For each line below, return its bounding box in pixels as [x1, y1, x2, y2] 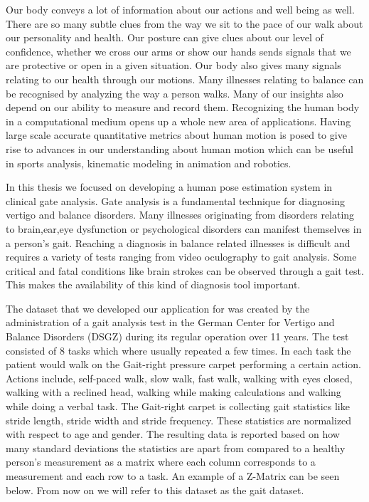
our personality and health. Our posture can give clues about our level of [6, 30, 323, 45]
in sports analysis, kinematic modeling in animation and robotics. [6, 155, 292, 170]
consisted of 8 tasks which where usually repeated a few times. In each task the [6, 342, 351, 357]
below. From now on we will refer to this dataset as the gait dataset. [6, 482, 304, 497]
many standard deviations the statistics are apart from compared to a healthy [6, 440, 346, 455]
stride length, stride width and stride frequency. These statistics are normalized [6, 412, 352, 427]
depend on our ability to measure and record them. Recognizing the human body [6, 100, 360, 115]
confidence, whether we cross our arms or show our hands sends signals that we [6, 43, 351, 58]
